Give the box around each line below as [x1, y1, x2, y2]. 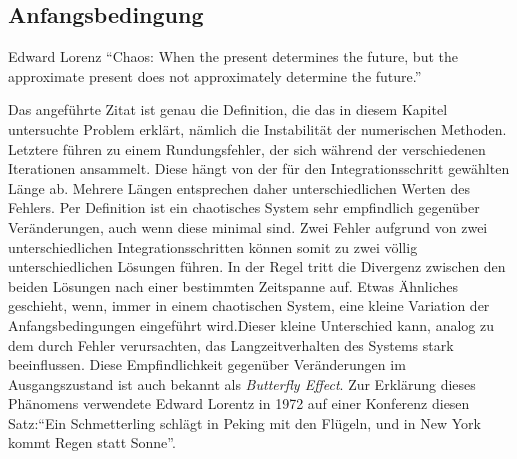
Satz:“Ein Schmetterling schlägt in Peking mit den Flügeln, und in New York [8, 412, 481, 433]
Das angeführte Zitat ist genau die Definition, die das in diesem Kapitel [8, 99, 448, 120]
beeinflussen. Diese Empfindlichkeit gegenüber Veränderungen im [8, 354, 406, 375]
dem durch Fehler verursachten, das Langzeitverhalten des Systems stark [8, 334, 454, 355]
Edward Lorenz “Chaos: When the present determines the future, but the [8, 46, 458, 67]
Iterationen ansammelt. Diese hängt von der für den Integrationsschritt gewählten [8, 158, 510, 179]
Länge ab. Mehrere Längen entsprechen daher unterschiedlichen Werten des [8, 177, 471, 198]
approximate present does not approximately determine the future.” [8, 65, 422, 86]
